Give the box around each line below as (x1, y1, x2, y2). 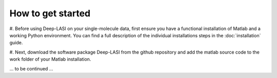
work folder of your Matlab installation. (9, 56, 91, 62)
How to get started (9, 8, 91, 19)
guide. (9, 40, 23, 46)
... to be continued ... (9, 65, 53, 71)
